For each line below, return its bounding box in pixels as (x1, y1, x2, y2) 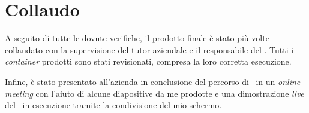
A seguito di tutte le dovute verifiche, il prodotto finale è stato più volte (5, 32, 269, 44)
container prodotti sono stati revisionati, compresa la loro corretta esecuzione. (5, 55, 292, 68)
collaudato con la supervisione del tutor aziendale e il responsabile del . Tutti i (5, 43, 294, 56)
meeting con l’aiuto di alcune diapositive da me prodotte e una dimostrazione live (5, 87, 304, 99)
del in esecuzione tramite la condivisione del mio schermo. (5, 99, 222, 111)
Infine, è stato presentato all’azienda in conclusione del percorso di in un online (5, 75, 301, 87)
